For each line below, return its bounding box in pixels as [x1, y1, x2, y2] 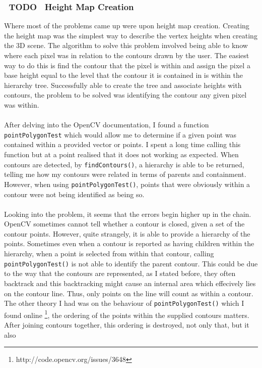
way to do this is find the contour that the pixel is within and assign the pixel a [4, 60, 250, 70]
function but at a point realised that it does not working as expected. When [4, 149, 239, 159]
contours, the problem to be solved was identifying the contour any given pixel [4, 89, 247, 100]
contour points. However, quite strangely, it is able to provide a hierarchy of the [4, 228, 250, 239]
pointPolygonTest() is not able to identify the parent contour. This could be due [4, 258, 258, 268]
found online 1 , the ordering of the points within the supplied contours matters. [4, 308, 249, 320]
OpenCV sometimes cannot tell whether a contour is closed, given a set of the [4, 218, 245, 229]
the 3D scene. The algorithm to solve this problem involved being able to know [4, 40, 248, 51]
